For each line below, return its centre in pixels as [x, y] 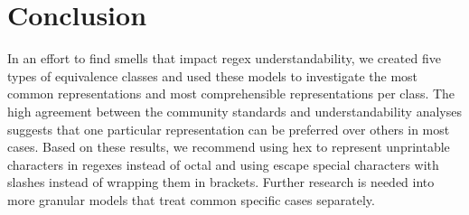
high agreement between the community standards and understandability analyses [234, 111]
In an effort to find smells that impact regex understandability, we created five [224, 58]
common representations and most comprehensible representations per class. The [231, 93]
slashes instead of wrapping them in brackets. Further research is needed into [221, 182]
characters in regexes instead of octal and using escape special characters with [223, 164]
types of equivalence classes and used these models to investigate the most [213, 75]
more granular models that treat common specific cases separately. [191, 199]
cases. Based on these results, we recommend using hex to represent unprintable [229, 147]
